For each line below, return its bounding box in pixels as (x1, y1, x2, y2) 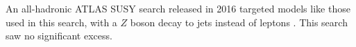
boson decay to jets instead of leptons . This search (130, 15, 348, 29)
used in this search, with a (6, 15, 117, 29)
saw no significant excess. (6, 28, 112, 43)
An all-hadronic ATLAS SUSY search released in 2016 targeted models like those (6, 1, 350, 15)
